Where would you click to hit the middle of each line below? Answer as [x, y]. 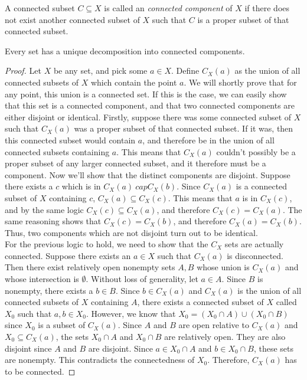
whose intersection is [42, 279]
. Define [185, 71]
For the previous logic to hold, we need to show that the [107, 244]
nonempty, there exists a [49, 290]
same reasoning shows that [53, 221]
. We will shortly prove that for [240, 82]
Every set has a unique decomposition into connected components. [125, 50]
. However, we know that [131, 313]
